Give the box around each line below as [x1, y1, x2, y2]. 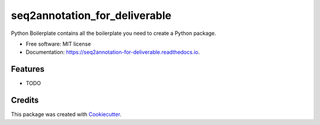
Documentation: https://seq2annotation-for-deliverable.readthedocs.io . [25, 49, 200, 56]
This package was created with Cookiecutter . [11, 111, 121, 118]
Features [11, 64, 44, 74]
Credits [11, 95, 39, 105]
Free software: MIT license [25, 40, 91, 47]
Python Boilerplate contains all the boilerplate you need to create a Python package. [11, 30, 216, 37]
